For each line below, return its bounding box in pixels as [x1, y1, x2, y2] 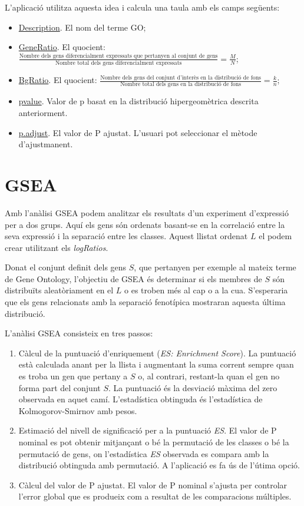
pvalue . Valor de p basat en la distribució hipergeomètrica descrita [18, 95, 259, 107]
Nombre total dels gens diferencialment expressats [55, 60, 182, 67]
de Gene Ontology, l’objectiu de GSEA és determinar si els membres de [5, 272, 262, 285]
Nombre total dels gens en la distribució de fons [120, 81, 242, 88]
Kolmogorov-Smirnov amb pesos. [18, 404, 137, 416]
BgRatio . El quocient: [18, 74, 97, 86]
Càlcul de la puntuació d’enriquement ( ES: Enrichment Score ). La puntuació [18, 346, 296, 359]
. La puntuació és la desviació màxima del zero [108, 381, 277, 393]
